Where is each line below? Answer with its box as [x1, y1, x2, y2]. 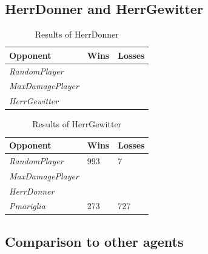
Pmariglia [9, 199, 45, 212]
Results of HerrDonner [35, 28, 119, 41]
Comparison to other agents [5, 232, 184, 250]
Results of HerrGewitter [32, 118, 122, 130]
